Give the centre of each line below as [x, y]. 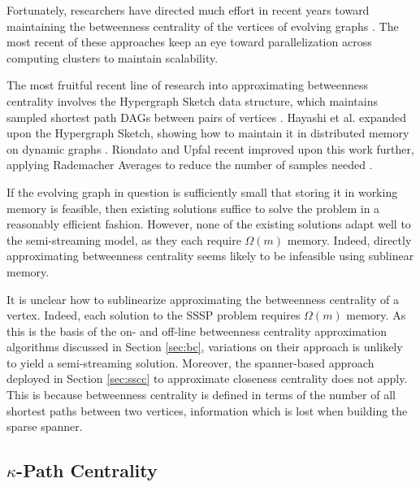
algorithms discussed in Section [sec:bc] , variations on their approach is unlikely [205, 347]
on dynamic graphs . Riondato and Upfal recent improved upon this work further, [210, 148]
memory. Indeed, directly [349, 239]
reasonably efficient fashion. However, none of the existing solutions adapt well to [209, 224]
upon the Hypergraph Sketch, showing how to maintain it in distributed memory [208, 133]
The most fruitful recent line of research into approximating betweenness [187, 85]
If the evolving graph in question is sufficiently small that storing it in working [202, 191]
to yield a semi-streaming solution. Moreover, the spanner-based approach [191, 362]
